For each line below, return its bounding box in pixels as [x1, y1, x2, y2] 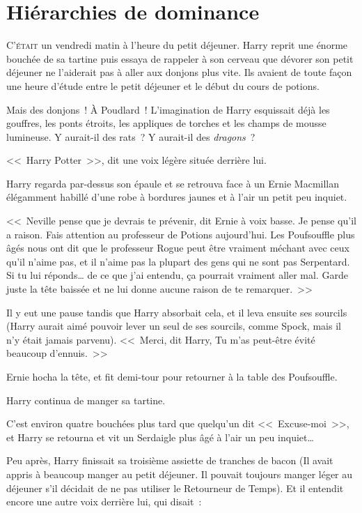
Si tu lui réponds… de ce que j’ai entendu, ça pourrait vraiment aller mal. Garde [6, 268, 348, 282]
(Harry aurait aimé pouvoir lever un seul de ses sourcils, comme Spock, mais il [6, 319, 341, 333]
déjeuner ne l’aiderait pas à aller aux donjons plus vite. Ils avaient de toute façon [6, 65, 352, 79]
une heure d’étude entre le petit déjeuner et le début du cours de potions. [6, 78, 320, 93]
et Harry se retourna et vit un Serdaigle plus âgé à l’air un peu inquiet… [6, 429, 314, 444]
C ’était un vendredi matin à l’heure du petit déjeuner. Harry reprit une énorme [6, 38, 348, 52]
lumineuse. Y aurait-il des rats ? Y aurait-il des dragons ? [6, 129, 255, 144]
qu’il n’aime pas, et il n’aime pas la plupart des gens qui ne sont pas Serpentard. [6, 254, 350, 268]
